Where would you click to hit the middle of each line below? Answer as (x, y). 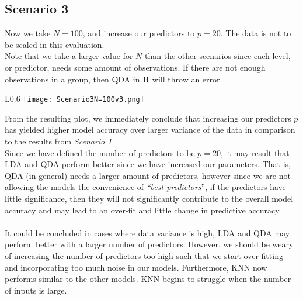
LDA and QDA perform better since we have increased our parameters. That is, (148, 164)
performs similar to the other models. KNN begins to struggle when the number (148, 279)
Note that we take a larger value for (69, 56)
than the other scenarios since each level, (218, 56)
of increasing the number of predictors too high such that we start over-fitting (144, 255)
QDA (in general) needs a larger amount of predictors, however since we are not (148, 175)
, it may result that (255, 152)
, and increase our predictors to (139, 33)
